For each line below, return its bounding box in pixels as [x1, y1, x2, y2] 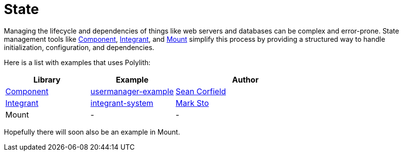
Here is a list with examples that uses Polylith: [4, 58, 151, 67]
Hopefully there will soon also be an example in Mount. [4, 127, 180, 136]
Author [232, 74, 259, 85]
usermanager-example [90, 86, 174, 96]
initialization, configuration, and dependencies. [4, 43, 155, 52]
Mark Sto [176, 98, 209, 108]
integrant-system [90, 98, 154, 108]
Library [33, 74, 60, 85]
